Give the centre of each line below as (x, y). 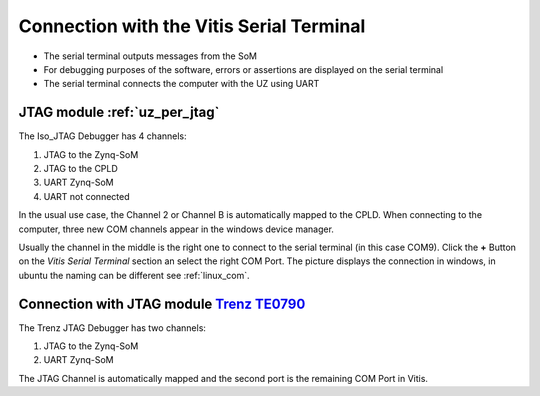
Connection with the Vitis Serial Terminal (192, 26)
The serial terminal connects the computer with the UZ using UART (181, 84)
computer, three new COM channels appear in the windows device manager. (176, 229)
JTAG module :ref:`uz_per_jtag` (119, 112)
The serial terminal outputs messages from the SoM (150, 56)
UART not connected (86, 196)
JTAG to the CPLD (81, 169)
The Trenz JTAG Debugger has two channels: (112, 327)
